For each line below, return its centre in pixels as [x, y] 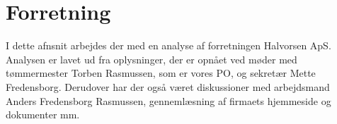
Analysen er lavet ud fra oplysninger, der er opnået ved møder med [152, 59]
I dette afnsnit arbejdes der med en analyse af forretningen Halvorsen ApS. [168, 45]
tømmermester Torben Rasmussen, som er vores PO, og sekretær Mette [161, 73]
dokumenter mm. [43, 114]
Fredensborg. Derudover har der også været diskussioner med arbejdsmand [168, 86]
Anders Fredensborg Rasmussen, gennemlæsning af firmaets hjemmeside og [168, 100]
